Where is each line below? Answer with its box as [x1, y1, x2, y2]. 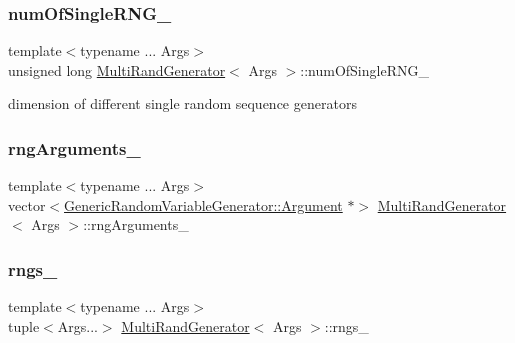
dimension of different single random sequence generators [8, 93, 357, 114]
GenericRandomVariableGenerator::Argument [64, 194, 343, 215]
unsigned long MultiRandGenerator [8, 59, 226, 80]
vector [8, 194, 46, 215]
